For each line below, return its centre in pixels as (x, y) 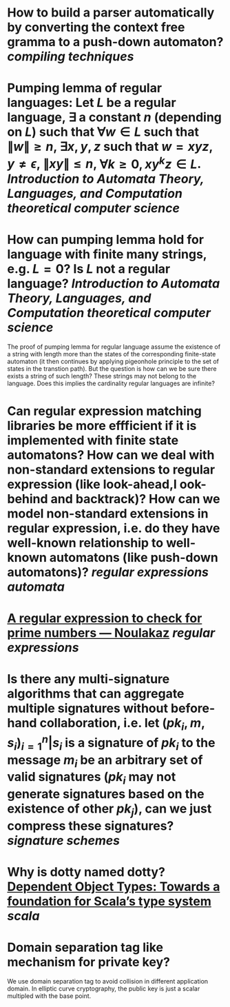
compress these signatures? (91, 826)
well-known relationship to (85, 543)
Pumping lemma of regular (85, 88)
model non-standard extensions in (108, 513)
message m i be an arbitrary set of (105, 761)
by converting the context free (96, 27)
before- (193, 709)
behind (28, 499)
